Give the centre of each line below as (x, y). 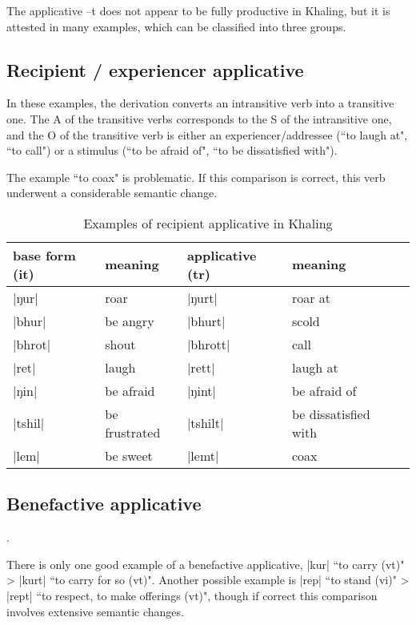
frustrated (133, 432)
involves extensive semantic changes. (95, 611)
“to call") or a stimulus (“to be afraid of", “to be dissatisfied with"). (172, 150)
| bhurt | (206, 321)
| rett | (201, 367)
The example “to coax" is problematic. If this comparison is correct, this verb (196, 177)
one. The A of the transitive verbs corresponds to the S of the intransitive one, (199, 118)
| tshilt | (205, 423)
